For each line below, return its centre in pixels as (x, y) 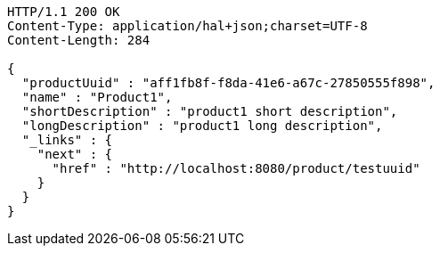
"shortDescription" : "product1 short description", (210, 111)
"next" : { (75, 154)
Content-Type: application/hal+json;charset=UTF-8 (187, 26)
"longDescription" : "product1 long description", (202, 126)
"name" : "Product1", (97, 97)
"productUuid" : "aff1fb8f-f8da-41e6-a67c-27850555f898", (228, 83)
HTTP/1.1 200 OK (64, 12)
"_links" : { (67, 140)
